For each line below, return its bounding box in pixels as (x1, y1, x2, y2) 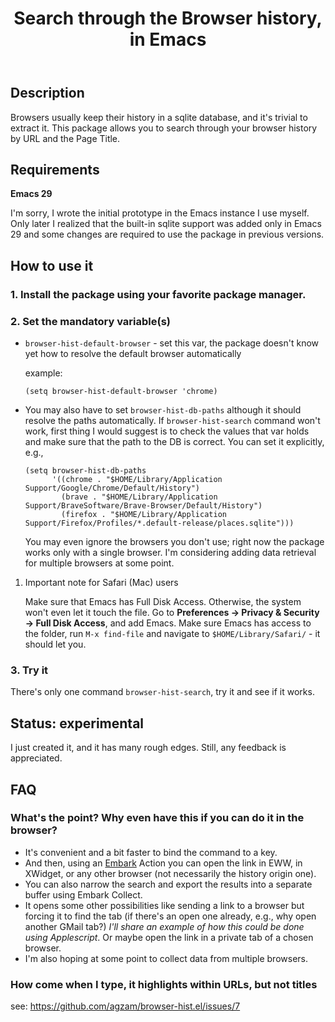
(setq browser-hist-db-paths (24, 466, 147, 476)
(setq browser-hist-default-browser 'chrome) (24, 387, 218, 397)
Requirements (10, 162, 100, 178)
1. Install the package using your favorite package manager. (10, 287, 307, 301)
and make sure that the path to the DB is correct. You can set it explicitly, (24, 436, 325, 448)
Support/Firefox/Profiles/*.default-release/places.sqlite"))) (24, 518, 295, 529)
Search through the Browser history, (13, 7, 323, 30)
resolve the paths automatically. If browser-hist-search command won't (24, 415, 321, 427)
